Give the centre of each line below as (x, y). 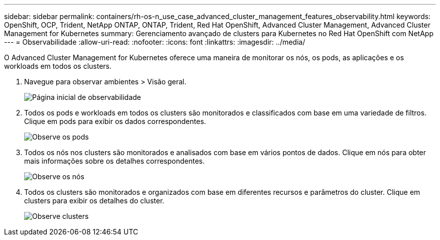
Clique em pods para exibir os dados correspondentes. (115, 121)
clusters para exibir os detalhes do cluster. (94, 201)
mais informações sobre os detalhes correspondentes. (115, 161)
